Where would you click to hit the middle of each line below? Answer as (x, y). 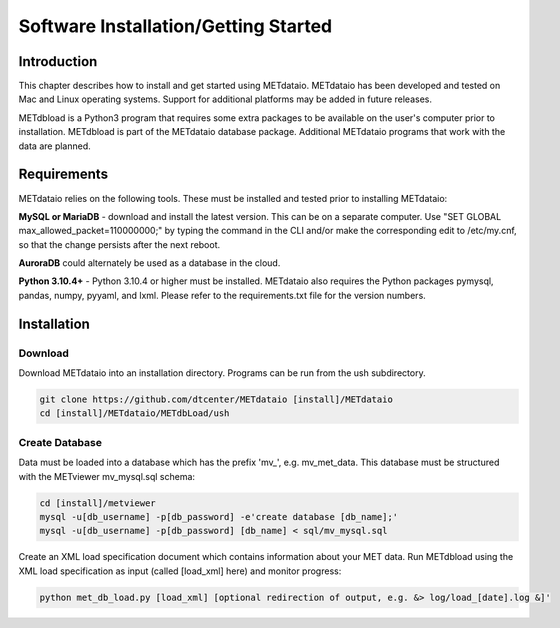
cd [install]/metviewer (98, 503)
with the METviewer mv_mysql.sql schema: (106, 476)
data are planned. (55, 146)
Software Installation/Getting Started (175, 26)
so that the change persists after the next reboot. (119, 244)
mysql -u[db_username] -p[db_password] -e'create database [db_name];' (219, 516)
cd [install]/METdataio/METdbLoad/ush (134, 413)
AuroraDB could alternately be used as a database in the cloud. (149, 263)
